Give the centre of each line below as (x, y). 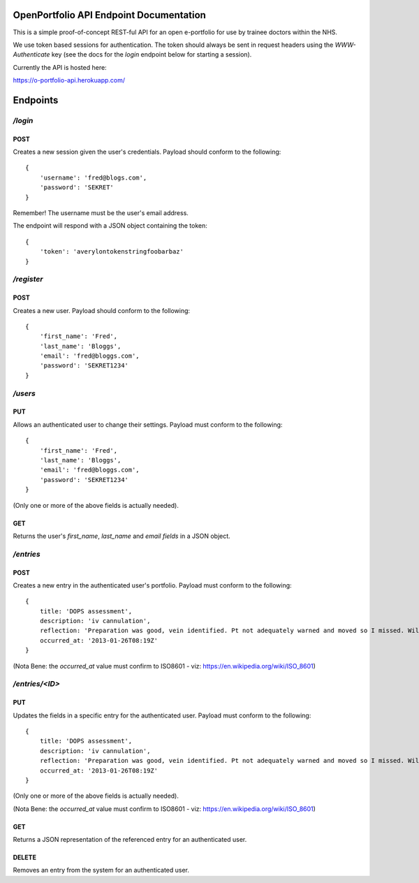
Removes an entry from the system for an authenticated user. (101, 870)
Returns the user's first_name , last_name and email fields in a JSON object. (122, 536)
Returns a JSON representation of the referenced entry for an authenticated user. (130, 840)
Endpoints (36, 100)
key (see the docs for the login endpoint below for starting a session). (152, 54)
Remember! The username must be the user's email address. (101, 213)
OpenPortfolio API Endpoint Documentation (109, 15)
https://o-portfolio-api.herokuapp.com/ (69, 80)
